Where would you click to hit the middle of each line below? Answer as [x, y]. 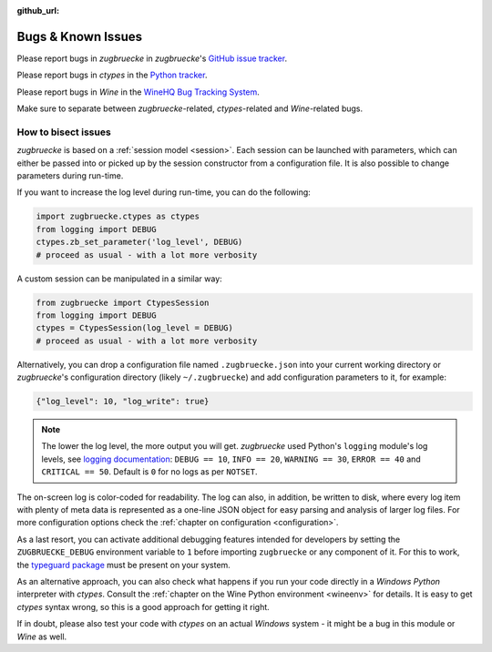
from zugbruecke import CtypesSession [123, 302]
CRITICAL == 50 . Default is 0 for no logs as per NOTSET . [149, 472]
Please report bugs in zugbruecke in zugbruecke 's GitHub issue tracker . [152, 58]
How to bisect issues [64, 132]
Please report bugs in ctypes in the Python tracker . [112, 75]
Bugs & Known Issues [80, 36]
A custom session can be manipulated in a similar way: [119, 279]
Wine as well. [42, 637]
